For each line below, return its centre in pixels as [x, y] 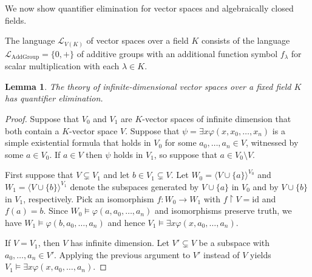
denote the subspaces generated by [134, 186]
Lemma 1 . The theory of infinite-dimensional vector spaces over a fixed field [148, 86]
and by [266, 186]
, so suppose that [185, 154]
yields [261, 254]
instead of [222, 254]
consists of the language [246, 40]
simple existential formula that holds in [78, 142]
